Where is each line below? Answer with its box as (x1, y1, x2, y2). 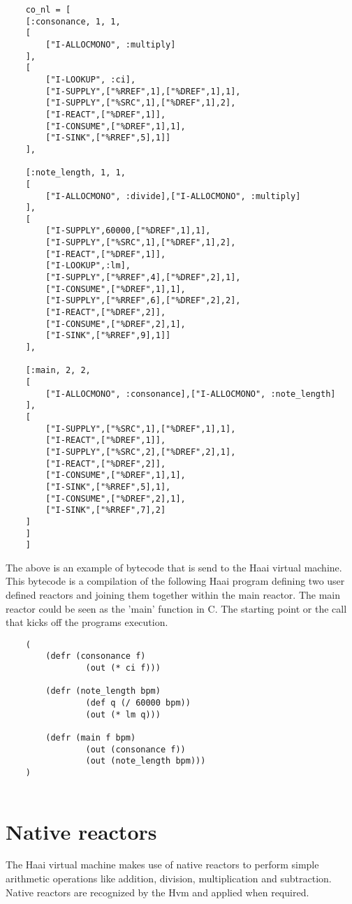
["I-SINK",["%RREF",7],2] (45, 505, 166, 516)
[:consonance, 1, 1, (25, 16, 121, 27)
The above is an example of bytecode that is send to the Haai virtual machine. (6, 560, 342, 574)
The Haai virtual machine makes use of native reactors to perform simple (6, 857, 319, 872)
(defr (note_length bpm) (45, 686, 161, 697)
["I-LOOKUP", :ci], (45, 74, 136, 85)
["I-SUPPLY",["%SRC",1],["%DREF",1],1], (45, 423, 236, 434)
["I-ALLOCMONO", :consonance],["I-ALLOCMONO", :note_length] (45, 388, 336, 399)
